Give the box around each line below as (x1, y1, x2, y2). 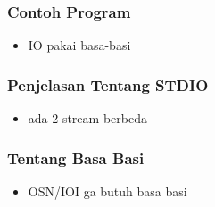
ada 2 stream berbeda (28, 109, 147, 128)
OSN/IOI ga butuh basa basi (28, 181, 187, 200)
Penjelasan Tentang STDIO (7, 73, 209, 95)
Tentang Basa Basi (7, 146, 145, 169)
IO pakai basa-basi (28, 36, 131, 54)
